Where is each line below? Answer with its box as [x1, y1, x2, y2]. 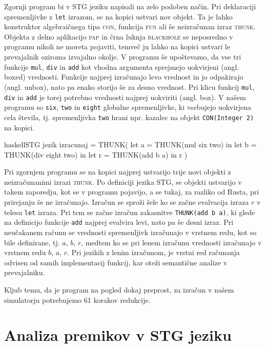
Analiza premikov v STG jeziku [4, 324, 232, 345]
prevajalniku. [4, 267, 45, 278]
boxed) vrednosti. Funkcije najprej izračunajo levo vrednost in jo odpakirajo [4, 71, 243, 82]
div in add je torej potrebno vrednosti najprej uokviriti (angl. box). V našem [4, 91, 246, 102]
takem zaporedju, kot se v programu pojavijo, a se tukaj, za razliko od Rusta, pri [4, 186, 259, 197]
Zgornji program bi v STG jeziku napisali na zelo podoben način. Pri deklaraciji [4, 1, 256, 11]
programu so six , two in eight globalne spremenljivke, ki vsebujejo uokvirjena [4, 102, 252, 112]
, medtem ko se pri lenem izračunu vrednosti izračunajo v [81, 237, 262, 247]
